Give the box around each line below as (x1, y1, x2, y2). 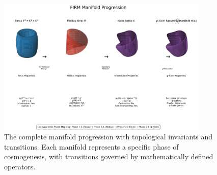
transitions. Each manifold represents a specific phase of (4, 141, 179, 152)
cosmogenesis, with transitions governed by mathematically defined (4, 151, 213, 162)
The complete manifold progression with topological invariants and (4, 131, 213, 142)
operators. (4, 161, 36, 172)
